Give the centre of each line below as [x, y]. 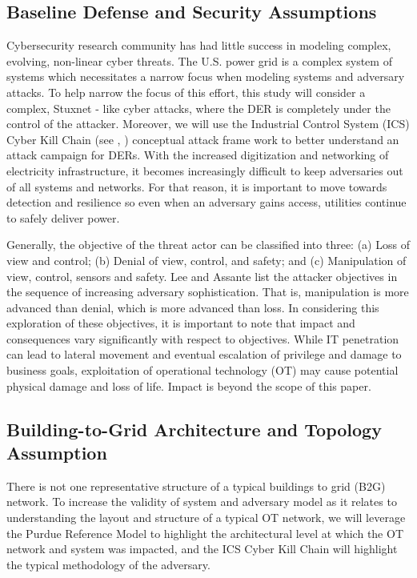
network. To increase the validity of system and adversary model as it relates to [202, 502]
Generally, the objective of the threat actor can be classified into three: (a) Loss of [208, 245]
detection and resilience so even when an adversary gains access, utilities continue [206, 202]
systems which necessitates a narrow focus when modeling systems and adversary [206, 76]
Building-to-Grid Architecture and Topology [194, 429]
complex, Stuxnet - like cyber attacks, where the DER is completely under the [198, 108]
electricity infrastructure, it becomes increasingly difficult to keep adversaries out [205, 170]
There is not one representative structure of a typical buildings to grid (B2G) [196, 486]
